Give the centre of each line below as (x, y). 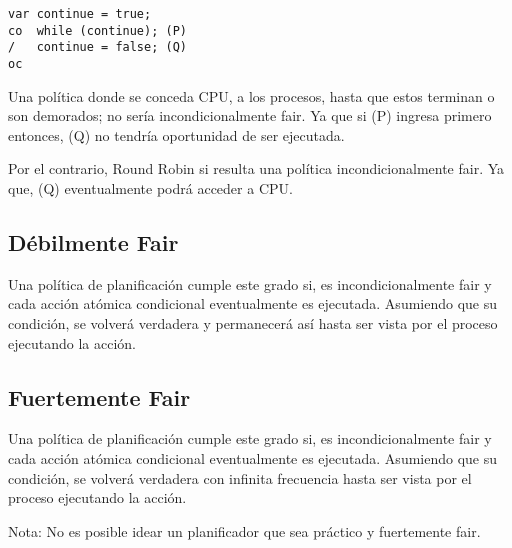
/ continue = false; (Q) (97, 47)
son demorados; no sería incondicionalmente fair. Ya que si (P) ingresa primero (250, 115)
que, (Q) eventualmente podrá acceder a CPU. (150, 188)
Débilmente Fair (93, 241)
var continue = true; (80, 14)
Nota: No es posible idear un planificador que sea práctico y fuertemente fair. (244, 530)
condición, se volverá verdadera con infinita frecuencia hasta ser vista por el (240, 477)
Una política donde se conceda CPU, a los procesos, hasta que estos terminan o (251, 95)
